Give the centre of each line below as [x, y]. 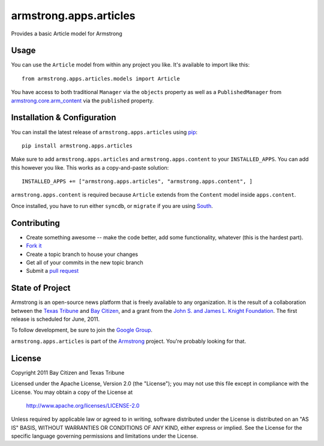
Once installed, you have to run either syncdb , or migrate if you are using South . [112, 206]
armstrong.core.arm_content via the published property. [82, 100]
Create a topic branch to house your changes [82, 254]
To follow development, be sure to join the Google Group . [82, 330]
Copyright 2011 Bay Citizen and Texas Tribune [68, 372]
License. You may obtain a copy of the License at [72, 392]
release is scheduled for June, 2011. [55, 319]
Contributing [35, 223]
